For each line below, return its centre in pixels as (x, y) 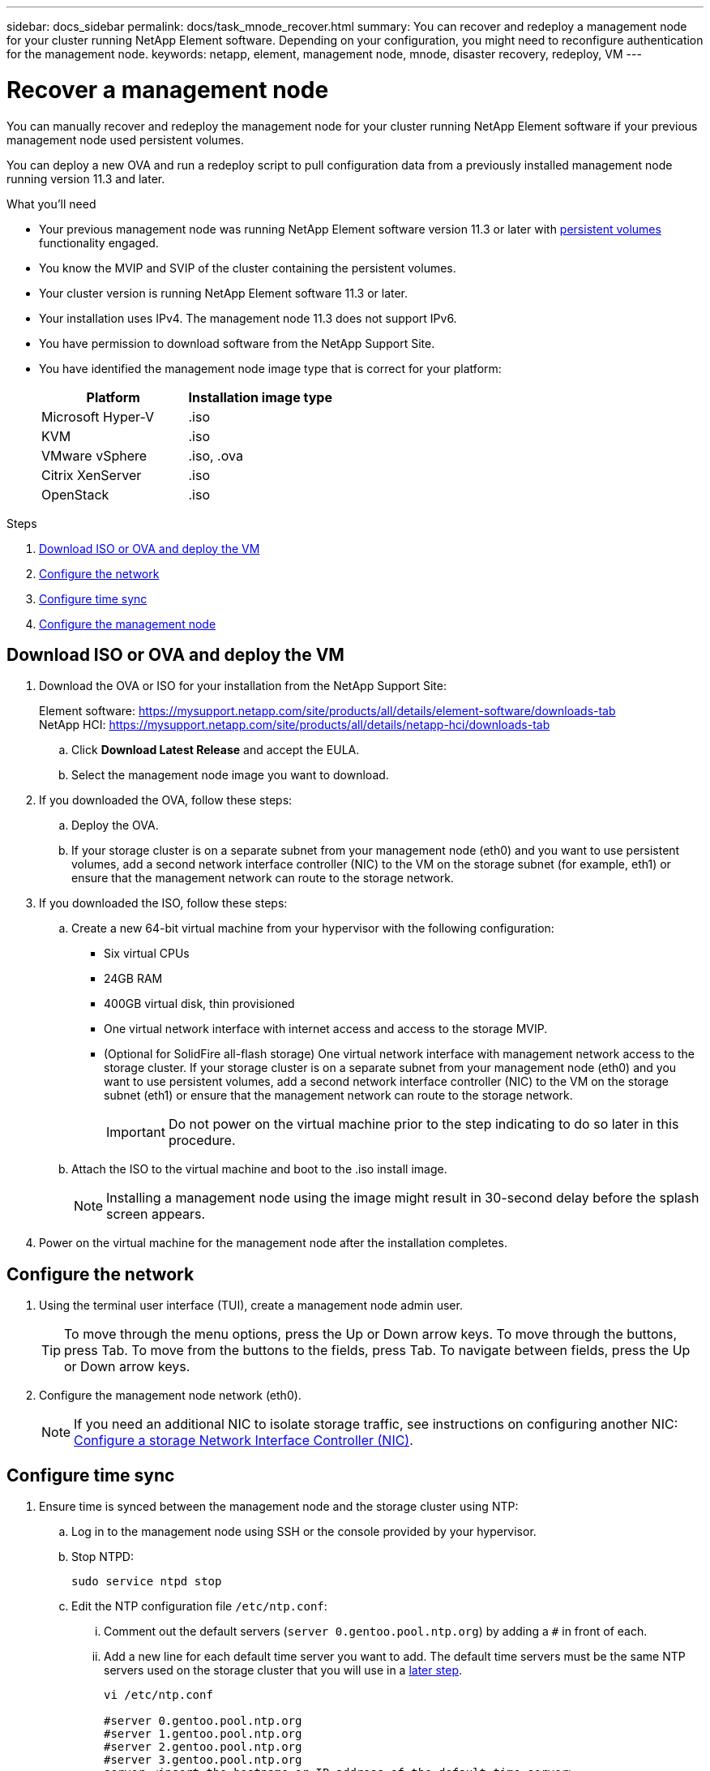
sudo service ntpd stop (147, 1582)
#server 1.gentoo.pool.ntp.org (203, 1734)
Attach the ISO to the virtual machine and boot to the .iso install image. (259, 1169)
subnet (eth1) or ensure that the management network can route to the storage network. (338, 1096)
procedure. (202, 1141)
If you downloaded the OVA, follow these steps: (166, 800)
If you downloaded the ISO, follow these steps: (163, 903)
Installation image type (260, 397)
